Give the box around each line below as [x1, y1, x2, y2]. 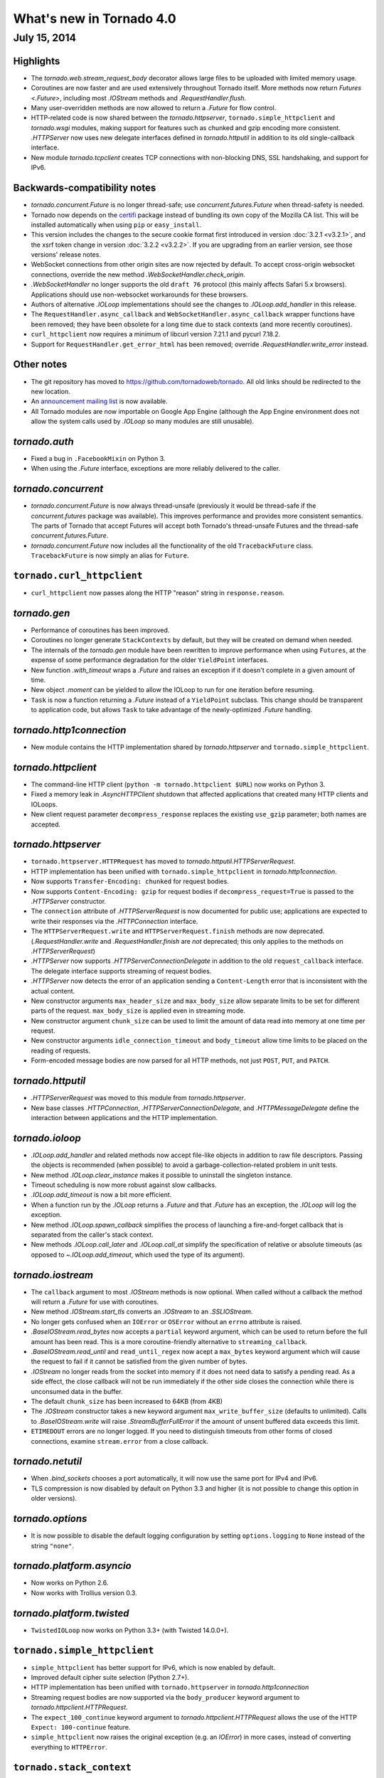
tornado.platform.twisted [13, 1607, 129, 1619]
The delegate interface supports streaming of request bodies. [31, 967, 212, 975]
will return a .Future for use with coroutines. [31, 1298, 159, 1306]
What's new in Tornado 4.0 [13, 11, 177, 26]
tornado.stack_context [13, 1761, 132, 1773]
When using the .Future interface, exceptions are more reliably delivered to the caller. [31, 464, 281, 473]
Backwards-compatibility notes [13, 182, 156, 194]
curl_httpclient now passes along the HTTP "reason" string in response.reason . [31, 589, 284, 597]
